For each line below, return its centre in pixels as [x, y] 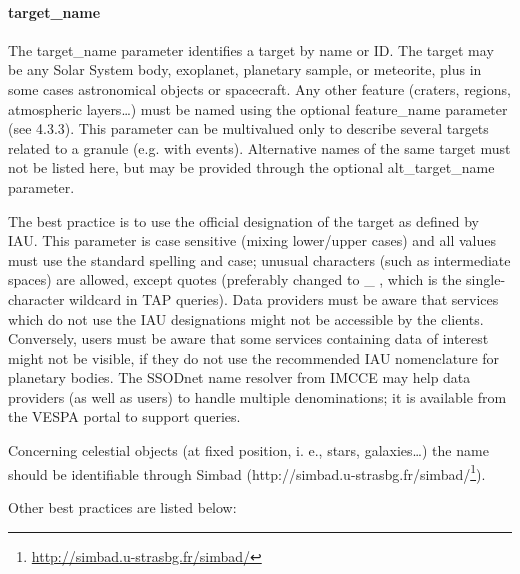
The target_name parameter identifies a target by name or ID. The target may [251, 49]
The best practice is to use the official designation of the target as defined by [243, 220]
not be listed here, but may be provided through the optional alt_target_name [251, 167]
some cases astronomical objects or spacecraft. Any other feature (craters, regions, [259, 88]
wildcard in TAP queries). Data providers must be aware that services [284, 298]
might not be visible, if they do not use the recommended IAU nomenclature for [254, 357]
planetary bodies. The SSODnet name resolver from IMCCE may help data [239, 377]
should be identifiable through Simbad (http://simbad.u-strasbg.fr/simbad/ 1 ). [247, 472]
